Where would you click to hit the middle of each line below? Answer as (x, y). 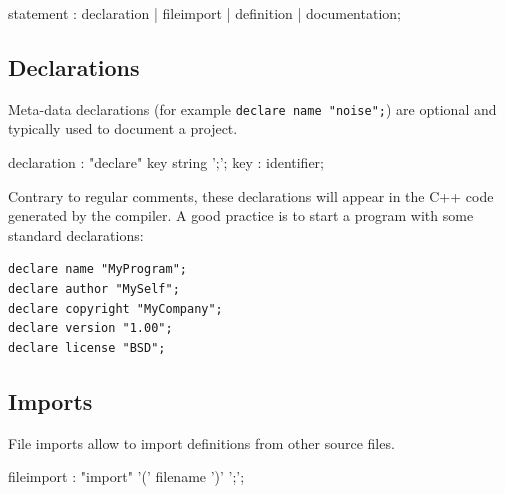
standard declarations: (76, 234)
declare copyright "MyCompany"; (115, 308)
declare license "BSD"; (87, 347)
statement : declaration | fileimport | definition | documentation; (204, 13)
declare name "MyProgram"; (97, 269)
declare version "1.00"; (90, 328)
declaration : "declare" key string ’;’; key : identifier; (166, 162)
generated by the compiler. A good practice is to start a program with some (241, 215)
